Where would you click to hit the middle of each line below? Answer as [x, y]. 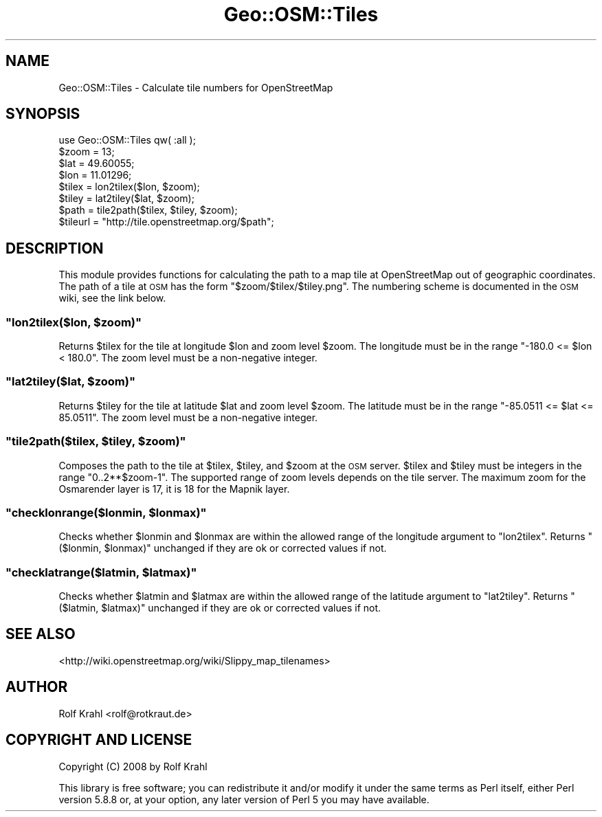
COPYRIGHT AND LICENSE [99, 740]
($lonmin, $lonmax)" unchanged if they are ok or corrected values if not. [223, 548]
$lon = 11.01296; [95, 175]
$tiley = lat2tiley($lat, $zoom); [126, 199]
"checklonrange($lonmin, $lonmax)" [106, 512]
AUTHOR [37, 687]
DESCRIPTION [55, 248]
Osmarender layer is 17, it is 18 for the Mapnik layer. [174, 489]
